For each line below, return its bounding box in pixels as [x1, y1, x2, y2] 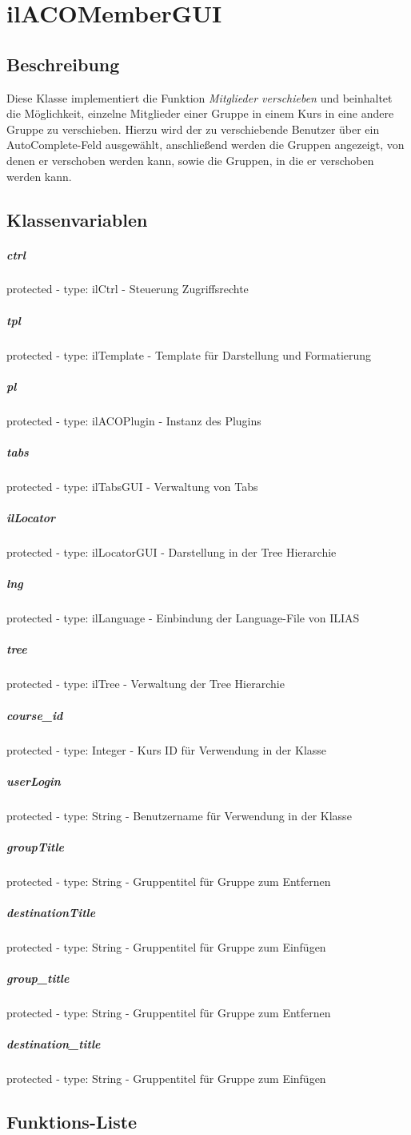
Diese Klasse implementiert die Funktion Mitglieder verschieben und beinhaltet [6, 89, 393, 106]
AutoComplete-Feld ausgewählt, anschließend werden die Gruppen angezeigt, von [6, 136, 405, 153]
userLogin [6, 772, 61, 789]
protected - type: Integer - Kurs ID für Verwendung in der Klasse [6, 741, 327, 758]
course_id [6, 706, 63, 723]
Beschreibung [6, 51, 120, 76]
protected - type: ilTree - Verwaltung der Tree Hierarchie [6, 675, 285, 692]
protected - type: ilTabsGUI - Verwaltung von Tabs [6, 477, 258, 494]
